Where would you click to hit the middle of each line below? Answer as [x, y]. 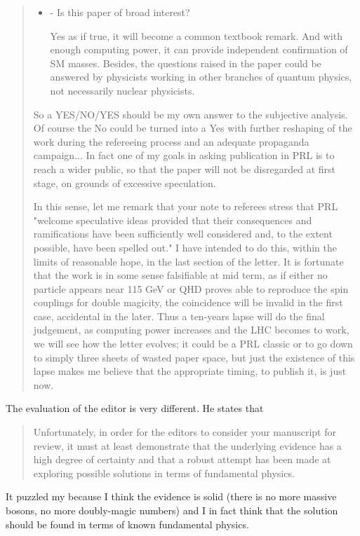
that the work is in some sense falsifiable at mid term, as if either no [180, 275]
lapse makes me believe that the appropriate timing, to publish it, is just [190, 371]
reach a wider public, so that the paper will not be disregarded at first [185, 169]
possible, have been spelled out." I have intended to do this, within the [185, 247]
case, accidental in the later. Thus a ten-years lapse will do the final [179, 316]
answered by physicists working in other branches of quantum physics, [201, 77]
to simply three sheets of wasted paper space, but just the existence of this [194, 357]
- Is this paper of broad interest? [120, 12]
